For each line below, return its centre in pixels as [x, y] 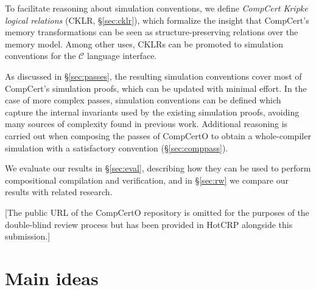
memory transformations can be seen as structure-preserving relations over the [152, 32]
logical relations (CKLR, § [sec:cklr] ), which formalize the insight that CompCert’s [157, 20]
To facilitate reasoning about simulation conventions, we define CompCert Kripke [156, 8]
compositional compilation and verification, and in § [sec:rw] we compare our [147, 180]
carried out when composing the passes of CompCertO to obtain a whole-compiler [158, 135]
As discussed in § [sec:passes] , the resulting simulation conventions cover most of [153, 76]
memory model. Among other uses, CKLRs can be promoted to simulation [144, 43]
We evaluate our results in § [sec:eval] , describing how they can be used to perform [158, 168]
